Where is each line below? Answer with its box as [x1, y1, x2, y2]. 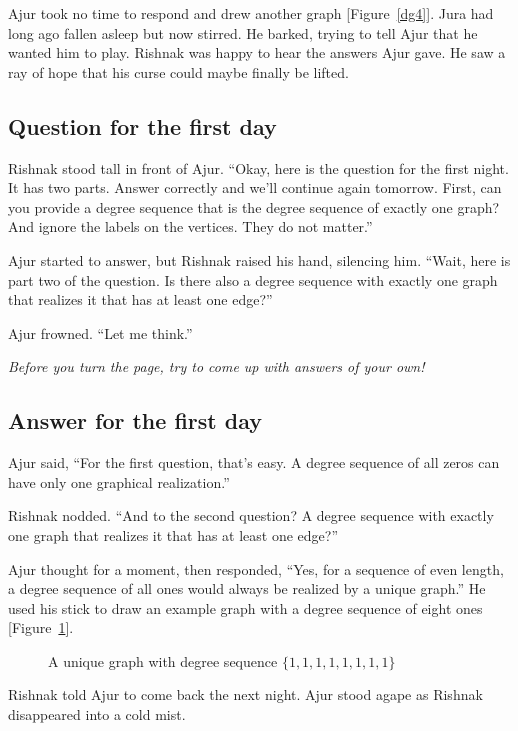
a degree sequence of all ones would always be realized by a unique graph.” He [8, 578, 486, 599]
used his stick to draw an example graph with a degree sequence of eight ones [8, 597, 483, 618]
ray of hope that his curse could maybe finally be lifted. [8, 61, 349, 82]
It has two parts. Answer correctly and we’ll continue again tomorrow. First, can [8, 177, 502, 198]
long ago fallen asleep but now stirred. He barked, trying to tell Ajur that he [8, 22, 478, 43]
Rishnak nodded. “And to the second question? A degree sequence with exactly [8, 505, 494, 526]
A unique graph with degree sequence [48, 650, 278, 671]
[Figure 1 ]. [8, 617, 74, 638]
